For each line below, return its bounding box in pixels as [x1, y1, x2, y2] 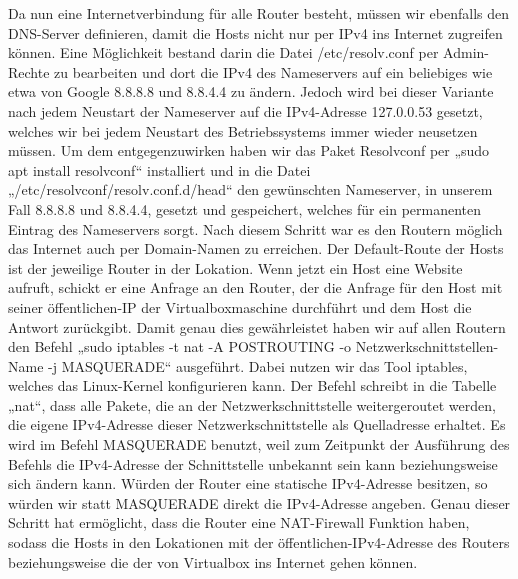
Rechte [8, 61, 50, 82]
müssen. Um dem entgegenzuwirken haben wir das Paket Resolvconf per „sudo [8, 140, 490, 161]
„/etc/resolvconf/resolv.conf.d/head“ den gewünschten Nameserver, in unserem [8, 179, 493, 200]
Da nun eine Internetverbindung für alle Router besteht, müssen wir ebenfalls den [8, 3, 510, 23]
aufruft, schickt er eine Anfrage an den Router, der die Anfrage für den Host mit [8, 277, 503, 298]
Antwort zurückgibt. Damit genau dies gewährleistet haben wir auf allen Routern [8, 316, 506, 337]
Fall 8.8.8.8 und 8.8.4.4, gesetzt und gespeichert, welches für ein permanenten [8, 198, 482, 219]
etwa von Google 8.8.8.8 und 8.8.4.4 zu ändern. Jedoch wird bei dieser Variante [8, 81, 494, 102]
